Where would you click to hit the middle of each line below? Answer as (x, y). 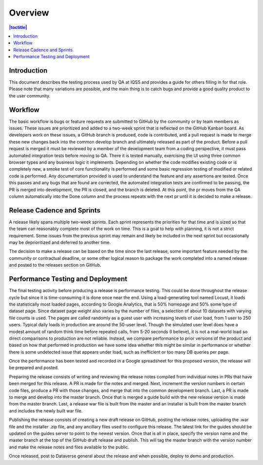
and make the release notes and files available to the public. (69, 447)
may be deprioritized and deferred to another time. (60, 242)
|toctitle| (18, 27)
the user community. (30, 96)
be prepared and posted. (34, 368)
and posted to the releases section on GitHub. (55, 265)
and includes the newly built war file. (46, 411)
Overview (29, 13)
